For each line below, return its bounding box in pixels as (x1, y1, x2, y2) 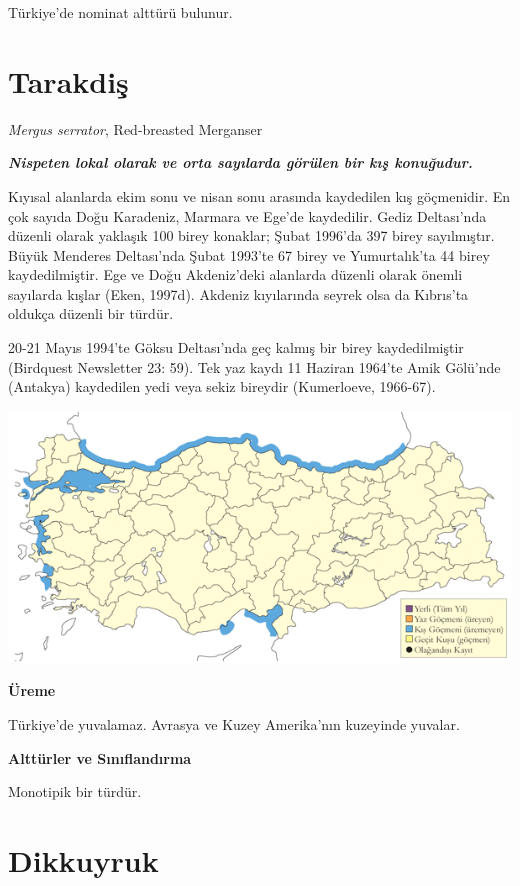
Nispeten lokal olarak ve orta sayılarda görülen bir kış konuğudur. (8, 152, 473, 173)
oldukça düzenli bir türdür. (8, 303, 174, 324)
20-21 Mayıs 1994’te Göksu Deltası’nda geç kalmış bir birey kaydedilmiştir (8, 337, 464, 358)
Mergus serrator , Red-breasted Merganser (8, 118, 263, 139)
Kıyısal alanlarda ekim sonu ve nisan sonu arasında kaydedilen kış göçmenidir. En (8, 185, 511, 206)
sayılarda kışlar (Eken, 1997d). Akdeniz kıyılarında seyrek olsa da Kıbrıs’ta (8, 283, 469, 304)
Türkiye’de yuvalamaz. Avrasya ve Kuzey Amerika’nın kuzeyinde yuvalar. (8, 714, 460, 735)
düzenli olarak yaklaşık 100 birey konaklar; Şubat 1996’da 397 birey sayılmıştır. (8, 225, 495, 246)
